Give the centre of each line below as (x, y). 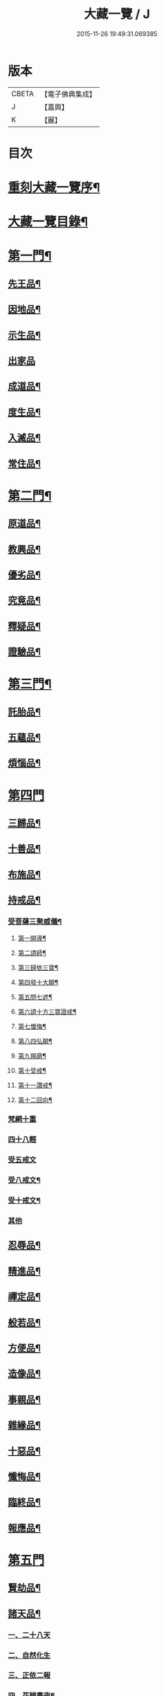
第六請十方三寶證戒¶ (47, 1012)
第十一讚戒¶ (35, 1085)
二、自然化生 (29, 1655)
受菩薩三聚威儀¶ (35, 922)
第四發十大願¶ (38, 982)
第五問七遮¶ (35, 996)
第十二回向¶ (35, 1100)
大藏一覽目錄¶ (48, 222)
